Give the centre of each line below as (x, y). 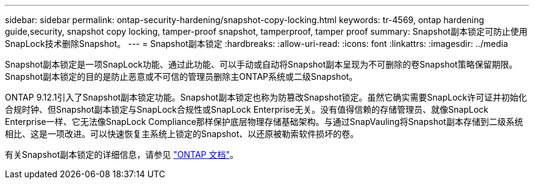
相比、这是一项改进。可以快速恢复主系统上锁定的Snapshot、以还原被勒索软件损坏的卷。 (182, 134)
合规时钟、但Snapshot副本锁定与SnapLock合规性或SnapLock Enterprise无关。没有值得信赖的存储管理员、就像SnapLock (247, 109)
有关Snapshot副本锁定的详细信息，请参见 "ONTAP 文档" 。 (122, 154)
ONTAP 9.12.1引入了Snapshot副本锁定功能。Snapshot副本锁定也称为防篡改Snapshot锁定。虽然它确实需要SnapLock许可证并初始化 (266, 97)
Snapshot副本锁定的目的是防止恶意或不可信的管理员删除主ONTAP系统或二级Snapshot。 (181, 76)
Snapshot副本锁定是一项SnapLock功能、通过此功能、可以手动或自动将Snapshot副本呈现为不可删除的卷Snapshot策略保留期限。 (261, 64)
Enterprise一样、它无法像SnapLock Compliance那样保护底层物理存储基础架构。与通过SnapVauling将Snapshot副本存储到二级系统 (264, 122)
